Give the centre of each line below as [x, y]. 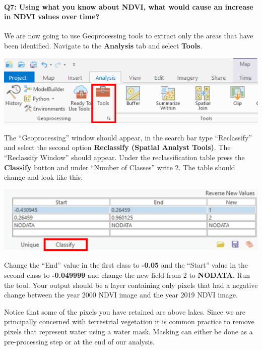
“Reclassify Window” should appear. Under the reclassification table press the [124, 157]
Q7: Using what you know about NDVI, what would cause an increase [129, 6]
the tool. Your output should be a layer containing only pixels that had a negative [131, 285]
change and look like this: [44, 177]
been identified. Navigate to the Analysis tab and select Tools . [103, 45]
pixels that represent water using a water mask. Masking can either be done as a [128, 331]
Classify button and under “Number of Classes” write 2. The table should [120, 167]
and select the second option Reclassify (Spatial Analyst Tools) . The [117, 147]
